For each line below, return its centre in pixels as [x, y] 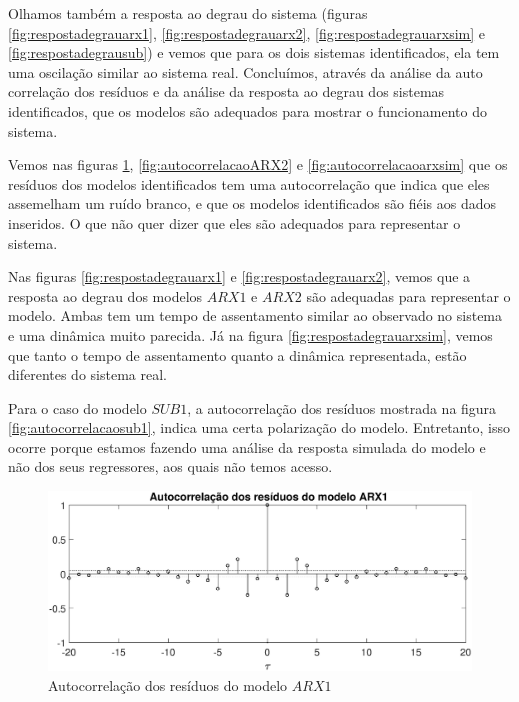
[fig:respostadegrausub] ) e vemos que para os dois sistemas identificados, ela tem [254, 52]
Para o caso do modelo [77, 407]
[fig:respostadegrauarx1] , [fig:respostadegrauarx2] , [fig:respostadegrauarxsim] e [247, 32]
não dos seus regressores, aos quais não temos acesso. [170, 466]
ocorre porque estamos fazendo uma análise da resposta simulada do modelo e [247, 446]
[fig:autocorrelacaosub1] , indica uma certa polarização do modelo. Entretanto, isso [259, 427]
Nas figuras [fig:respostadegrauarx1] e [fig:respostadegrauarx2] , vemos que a [239, 276]
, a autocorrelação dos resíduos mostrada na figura [342, 407]
